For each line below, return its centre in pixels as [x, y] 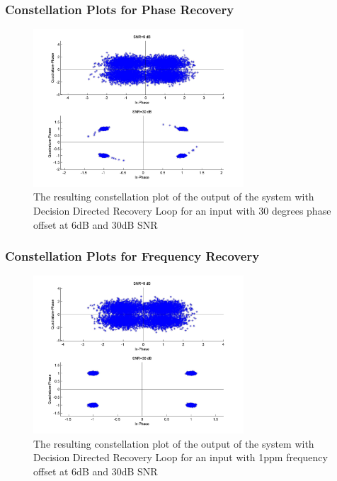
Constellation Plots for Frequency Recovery [132, 256]
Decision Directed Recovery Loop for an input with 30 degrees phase [182, 210]
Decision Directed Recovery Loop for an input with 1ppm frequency [181, 457]
